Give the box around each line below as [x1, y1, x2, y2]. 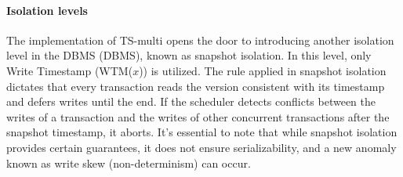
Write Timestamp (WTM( [6, 62, 133, 78]
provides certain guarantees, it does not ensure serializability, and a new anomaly [6, 139, 397, 155]
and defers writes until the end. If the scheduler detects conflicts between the [6, 93, 376, 110]
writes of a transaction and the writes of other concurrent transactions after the [6, 108, 390, 125]
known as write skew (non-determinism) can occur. [6, 154, 251, 171]
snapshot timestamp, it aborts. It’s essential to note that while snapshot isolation [6, 124, 398, 140]
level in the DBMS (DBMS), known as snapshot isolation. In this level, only [6, 47, 372, 63]
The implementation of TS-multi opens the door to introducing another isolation [6, 31, 394, 48]
